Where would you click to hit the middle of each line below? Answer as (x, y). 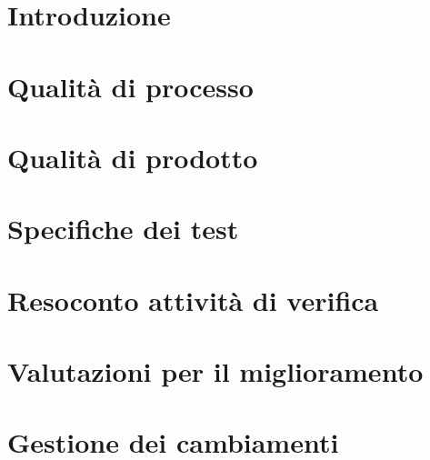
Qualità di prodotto (133, 157)
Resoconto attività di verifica (193, 300)
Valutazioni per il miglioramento (215, 371)
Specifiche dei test (123, 229)
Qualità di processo (130, 86)
